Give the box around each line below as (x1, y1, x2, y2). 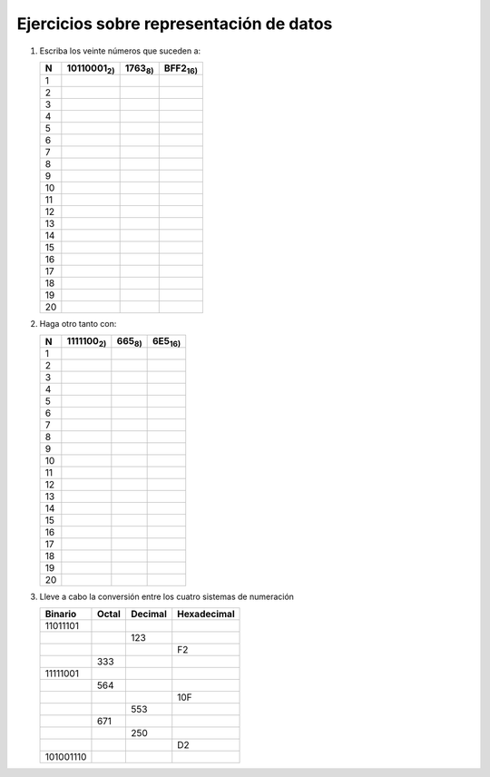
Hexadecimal (177, 608, 235, 621)
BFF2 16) (163, 62, 199, 76)
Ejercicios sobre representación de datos (16, 14, 333, 34)
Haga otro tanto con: (39, 318, 117, 329)
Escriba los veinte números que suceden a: (39, 45, 201, 56)
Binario (44, 608, 77, 621)
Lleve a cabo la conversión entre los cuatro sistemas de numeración (39, 591, 295, 603)
